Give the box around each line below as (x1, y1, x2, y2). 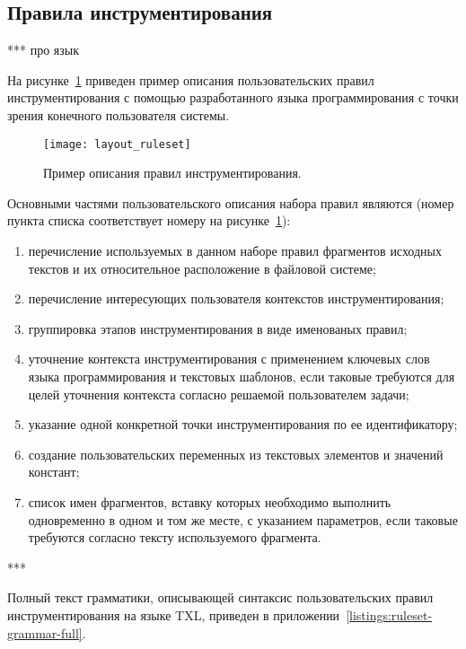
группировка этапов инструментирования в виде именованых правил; (28, 319, 408, 338)
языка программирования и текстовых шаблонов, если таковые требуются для (28, 366, 455, 385)
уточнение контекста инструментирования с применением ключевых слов (28, 349, 430, 368)
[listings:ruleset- (346, 605, 433, 624)
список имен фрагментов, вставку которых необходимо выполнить (28, 492, 391, 511)
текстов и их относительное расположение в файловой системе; (28, 259, 376, 277)
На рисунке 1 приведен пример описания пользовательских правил (7, 70, 374, 89)
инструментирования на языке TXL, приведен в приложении (7, 605, 340, 624)
